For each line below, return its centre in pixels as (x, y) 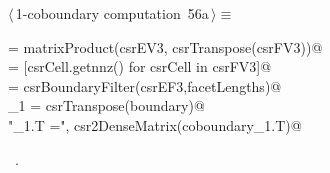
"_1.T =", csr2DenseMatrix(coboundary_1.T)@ (155, 124)
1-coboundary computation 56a (112, 13)
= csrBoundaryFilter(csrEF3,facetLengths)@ (145, 85)
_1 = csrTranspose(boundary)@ (106, 105)
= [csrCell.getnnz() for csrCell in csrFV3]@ (140, 66)
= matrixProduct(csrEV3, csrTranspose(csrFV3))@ (165, 46)
